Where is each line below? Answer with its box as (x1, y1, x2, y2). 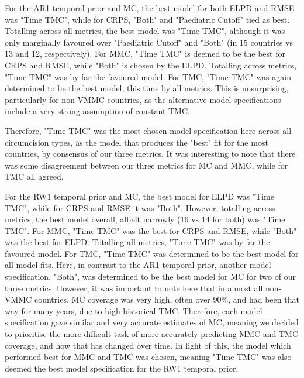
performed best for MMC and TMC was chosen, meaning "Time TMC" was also (5, 350, 292, 363)
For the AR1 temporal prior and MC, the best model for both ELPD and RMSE (5, 2, 295, 13)
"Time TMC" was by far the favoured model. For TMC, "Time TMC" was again (5, 70, 291, 83)
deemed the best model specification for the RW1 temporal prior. (5, 362, 239, 374)
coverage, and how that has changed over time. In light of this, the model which (5, 339, 291, 351)
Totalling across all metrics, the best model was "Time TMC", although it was (5, 25, 285, 37)
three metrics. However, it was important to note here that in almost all (5, 281, 263, 294)
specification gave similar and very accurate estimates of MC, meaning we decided (5, 316, 299, 328)
